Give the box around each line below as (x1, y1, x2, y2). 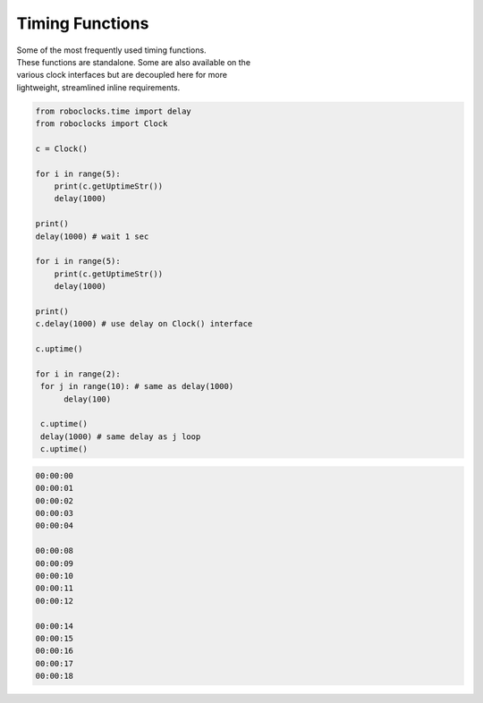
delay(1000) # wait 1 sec (35, 231, 149, 241)
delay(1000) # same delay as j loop (40, 431, 201, 442)
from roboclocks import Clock (35, 119, 168, 129)
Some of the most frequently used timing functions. (16, 45, 207, 55)
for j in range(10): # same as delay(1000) (40, 381, 234, 392)
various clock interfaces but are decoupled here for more (16, 70, 228, 80)
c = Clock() (35, 143, 89, 154)
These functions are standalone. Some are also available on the (16, 56, 250, 67)
